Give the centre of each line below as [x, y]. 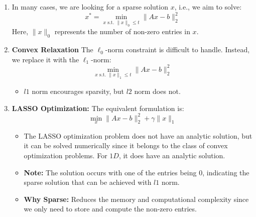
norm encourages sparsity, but [78, 91]
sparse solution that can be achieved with [88, 182]
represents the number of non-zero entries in [122, 31]
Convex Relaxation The [52, 49]
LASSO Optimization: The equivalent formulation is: [98, 108]
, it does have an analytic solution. [172, 155]
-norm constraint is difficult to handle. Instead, [177, 49]
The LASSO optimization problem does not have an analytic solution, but [138, 135]
